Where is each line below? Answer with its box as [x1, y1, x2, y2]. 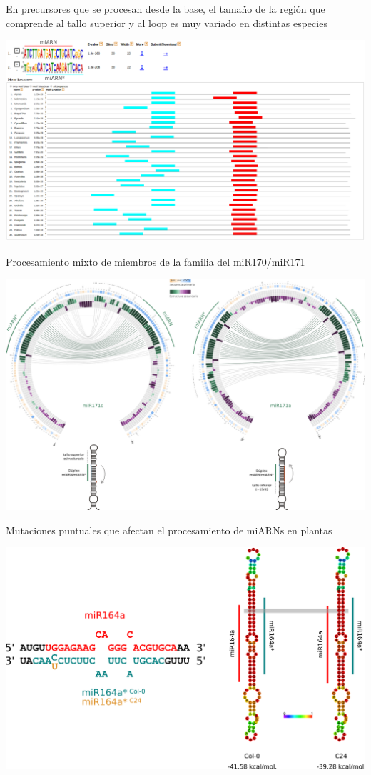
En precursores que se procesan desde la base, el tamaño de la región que [6, 1, 325, 16]
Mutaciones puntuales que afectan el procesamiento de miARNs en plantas [6, 522, 332, 537]
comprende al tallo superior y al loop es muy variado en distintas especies [6, 15, 327, 30]
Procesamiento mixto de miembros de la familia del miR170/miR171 [6, 254, 305, 269]
